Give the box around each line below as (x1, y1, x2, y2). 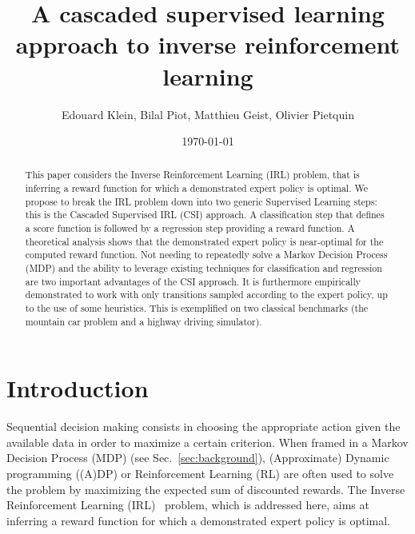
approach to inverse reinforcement (15, 28, 401, 61)
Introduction (6, 372, 149, 404)
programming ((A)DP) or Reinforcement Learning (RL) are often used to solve (6, 465, 394, 482)
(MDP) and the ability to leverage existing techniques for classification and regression (25, 261, 382, 275)
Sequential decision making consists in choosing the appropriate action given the (6, 418, 401, 435)
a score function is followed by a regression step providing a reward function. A (25, 221, 355, 235)
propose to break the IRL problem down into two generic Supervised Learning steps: (25, 194, 377, 208)
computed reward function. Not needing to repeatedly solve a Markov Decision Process (25, 248, 388, 261)
